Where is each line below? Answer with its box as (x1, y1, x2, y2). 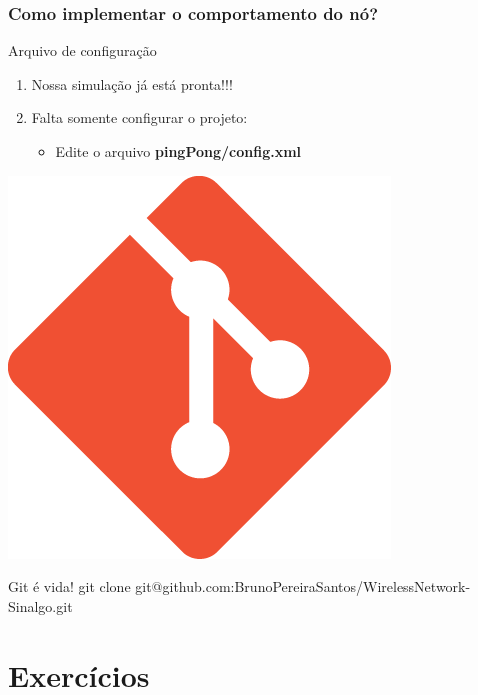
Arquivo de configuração (8, 40, 157, 61)
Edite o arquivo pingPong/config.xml (55, 141, 302, 161)
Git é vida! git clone (8, 576, 131, 597)
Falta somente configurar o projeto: (31, 107, 248, 128)
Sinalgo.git (8, 595, 73, 616)
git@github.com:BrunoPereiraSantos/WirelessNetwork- (135, 576, 471, 597)
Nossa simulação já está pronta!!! (31, 73, 233, 94)
